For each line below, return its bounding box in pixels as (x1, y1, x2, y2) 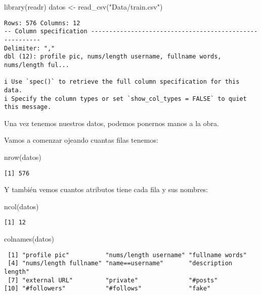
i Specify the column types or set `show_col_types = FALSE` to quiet (4, 95, 247, 102)
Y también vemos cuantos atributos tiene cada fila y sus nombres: (4, 184, 208, 195)
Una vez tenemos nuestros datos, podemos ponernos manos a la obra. (4, 117, 219, 128)
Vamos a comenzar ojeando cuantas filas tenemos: (4, 135, 158, 145)
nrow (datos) (4, 152, 41, 162)
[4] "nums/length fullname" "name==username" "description (8, 260, 233, 267)
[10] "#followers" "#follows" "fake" (4, 285, 211, 292)
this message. (4, 103, 52, 111)
